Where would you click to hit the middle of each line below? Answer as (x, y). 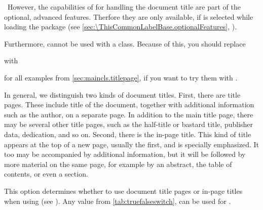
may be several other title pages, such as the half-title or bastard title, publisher (129, 124)
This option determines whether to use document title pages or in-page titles (123, 191)
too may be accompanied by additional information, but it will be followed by (125, 154)
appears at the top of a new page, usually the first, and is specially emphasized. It (131, 144)
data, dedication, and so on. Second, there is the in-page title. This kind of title (128, 134)
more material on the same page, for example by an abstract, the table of (118, 164)
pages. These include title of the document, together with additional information (129, 104)
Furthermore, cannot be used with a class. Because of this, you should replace (125, 43)
